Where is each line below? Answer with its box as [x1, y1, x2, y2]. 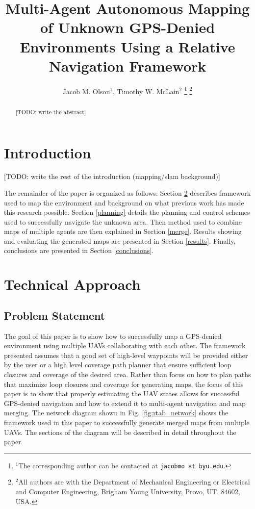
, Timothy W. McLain [112, 86, 179, 96]
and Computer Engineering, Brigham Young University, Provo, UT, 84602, [15, 486, 240, 497]
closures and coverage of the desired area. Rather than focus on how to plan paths [4, 369, 251, 380]
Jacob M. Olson [62, 86, 110, 96]
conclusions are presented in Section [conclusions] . [4, 245, 153, 255]
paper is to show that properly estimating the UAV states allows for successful [4, 388, 240, 399]
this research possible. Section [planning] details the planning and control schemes [4, 207, 250, 217]
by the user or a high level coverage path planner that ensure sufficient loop [4, 359, 231, 370]
